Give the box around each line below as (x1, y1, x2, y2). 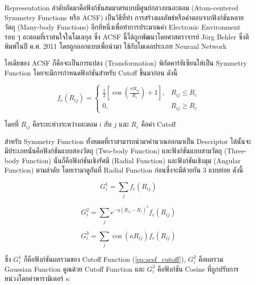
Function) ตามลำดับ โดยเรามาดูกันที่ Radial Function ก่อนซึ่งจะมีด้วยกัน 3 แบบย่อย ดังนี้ (4, 165, 243, 175)
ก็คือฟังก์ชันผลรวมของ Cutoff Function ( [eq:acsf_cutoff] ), (24, 254, 186, 264)
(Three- (224, 145, 247, 156)
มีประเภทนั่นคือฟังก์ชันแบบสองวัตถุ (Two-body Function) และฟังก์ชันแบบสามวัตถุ (4, 145, 222, 156)
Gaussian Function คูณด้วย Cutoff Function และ (4, 263, 145, 274)
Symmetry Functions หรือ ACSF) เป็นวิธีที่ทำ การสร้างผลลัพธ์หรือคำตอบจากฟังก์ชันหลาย (4, 12, 244, 22)
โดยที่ (4, 119, 19, 129)
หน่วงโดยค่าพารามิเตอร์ (4, 273, 64, 284)
